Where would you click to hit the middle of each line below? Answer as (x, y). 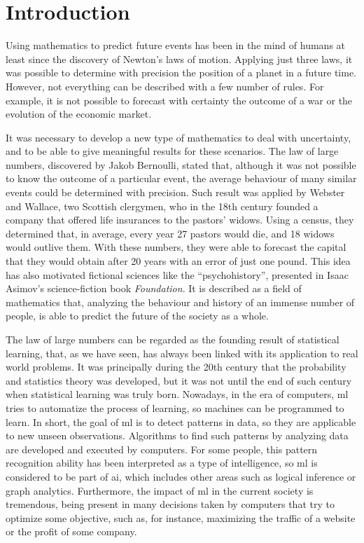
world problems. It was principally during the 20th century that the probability (176, 367)
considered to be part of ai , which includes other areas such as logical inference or (181, 476)
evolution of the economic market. (79, 114)
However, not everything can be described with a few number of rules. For (165, 86)
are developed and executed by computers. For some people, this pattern (162, 449)
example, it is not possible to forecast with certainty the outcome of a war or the (179, 100)
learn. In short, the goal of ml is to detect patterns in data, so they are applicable (181, 421)
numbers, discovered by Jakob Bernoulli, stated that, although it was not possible (181, 164)
